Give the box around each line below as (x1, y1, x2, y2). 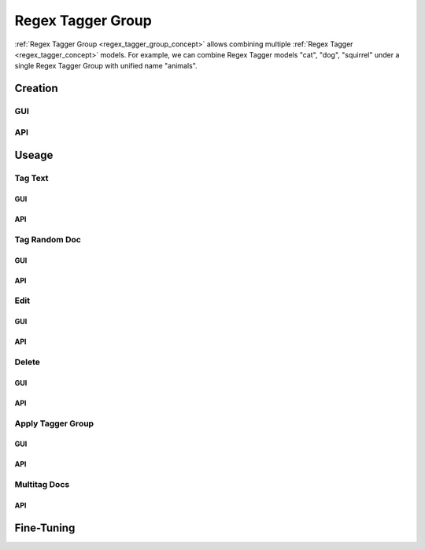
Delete (14, 356, 41, 367)
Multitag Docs (14, 479, 70, 490)
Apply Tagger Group (14, 418, 94, 429)
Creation (14, 82, 58, 95)
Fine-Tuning (14, 521, 76, 534)
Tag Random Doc (14, 234, 82, 245)
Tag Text (14, 173, 49, 184)
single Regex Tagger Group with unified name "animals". (14, 61, 198, 71)
